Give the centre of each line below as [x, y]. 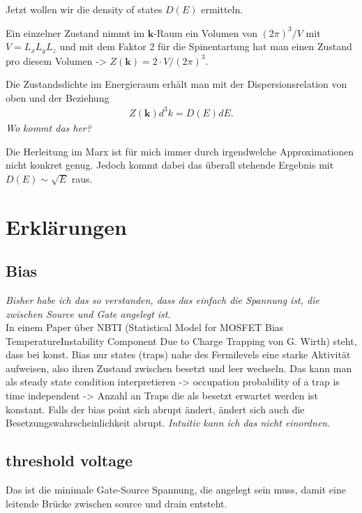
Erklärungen [66, 226]
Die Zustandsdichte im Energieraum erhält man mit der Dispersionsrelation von [176, 84]
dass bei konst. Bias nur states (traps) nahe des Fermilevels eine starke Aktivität [178, 354]
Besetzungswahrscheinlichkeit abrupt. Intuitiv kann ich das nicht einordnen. [168, 423]
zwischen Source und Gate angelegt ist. [88, 313]
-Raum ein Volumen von [205, 32]
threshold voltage [69, 460]
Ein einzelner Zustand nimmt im [75, 32]
